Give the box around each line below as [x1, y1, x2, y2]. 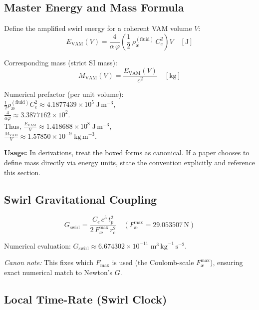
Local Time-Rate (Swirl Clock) [4, 291, 167, 307]
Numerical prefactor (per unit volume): [4, 89, 124, 99]
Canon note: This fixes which [4, 257, 94, 268]
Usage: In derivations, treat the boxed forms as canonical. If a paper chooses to [4, 147, 250, 158]
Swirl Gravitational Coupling [4, 191, 157, 207]
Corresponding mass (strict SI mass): [4, 57, 117, 67]
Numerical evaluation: [4, 240, 71, 251]
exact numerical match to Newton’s [4, 267, 113, 277]
